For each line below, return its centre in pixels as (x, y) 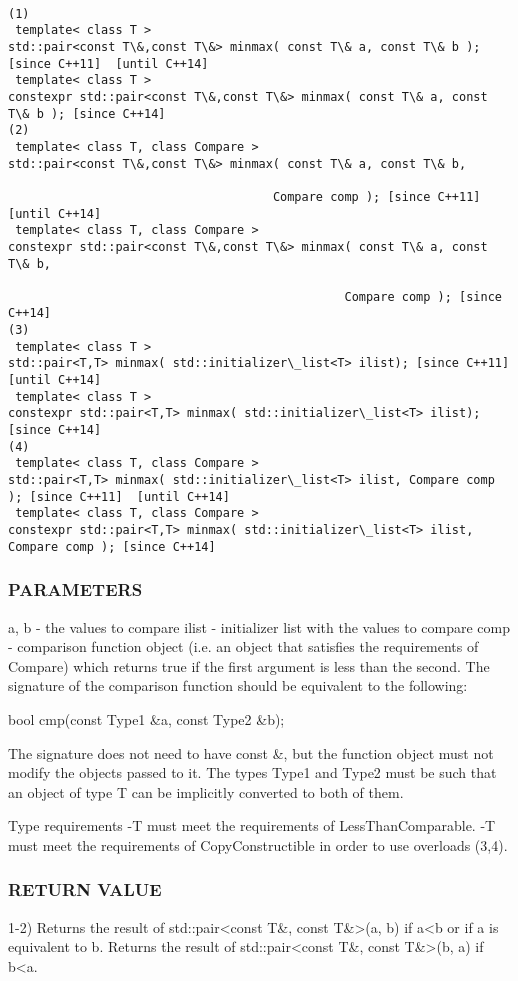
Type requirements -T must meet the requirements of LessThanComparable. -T (252, 825)
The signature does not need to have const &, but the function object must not (251, 752)
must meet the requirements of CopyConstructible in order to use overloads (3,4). (258, 844)
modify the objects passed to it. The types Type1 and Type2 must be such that (252, 772)
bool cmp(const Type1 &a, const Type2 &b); (146, 718)
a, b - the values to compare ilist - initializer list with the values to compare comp (259, 626)
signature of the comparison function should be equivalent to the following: (238, 685)
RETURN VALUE (85, 889)
